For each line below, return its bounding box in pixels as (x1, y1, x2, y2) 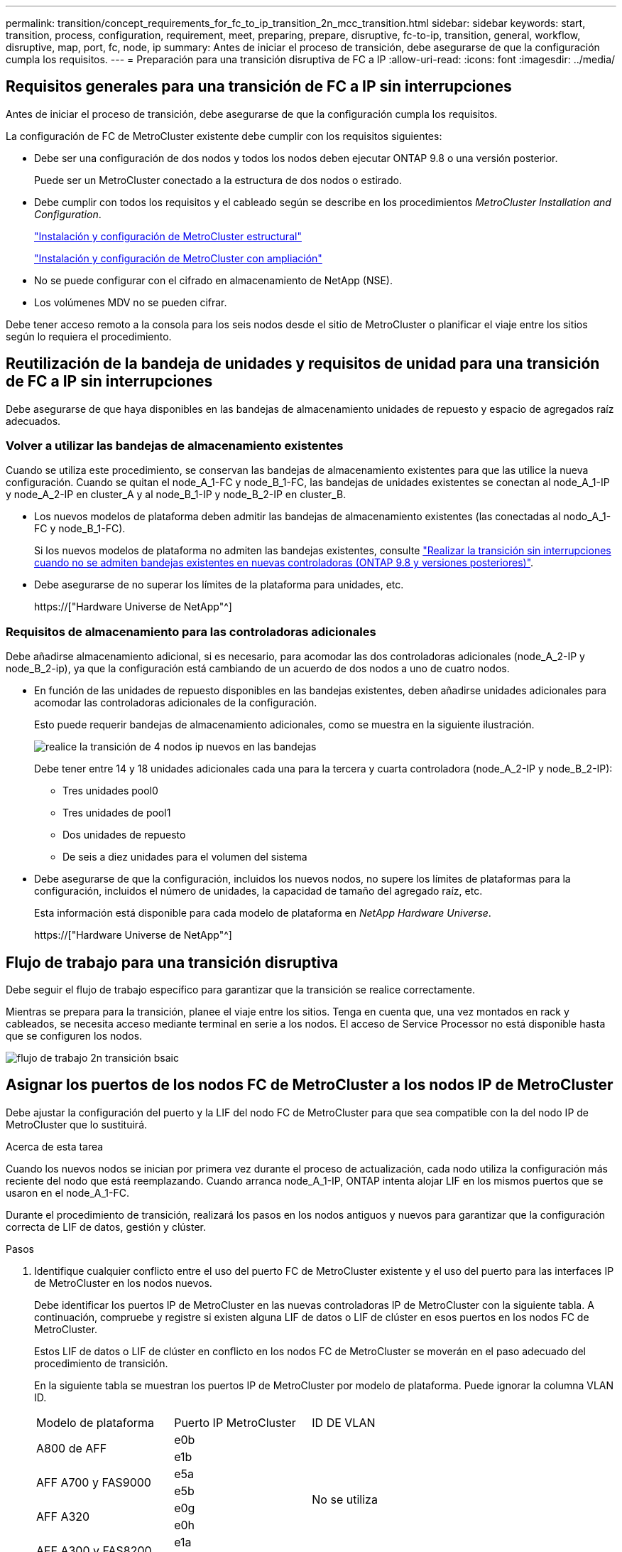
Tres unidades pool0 (62, 785, 158, 797)
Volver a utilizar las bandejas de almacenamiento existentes (6, 438, 344, 453)
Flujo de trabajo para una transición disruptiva (6, 953, 339, 971)
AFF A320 (36, 1509, 90, 1524)
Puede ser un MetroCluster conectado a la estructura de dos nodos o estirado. (34, 173, 402, 186)
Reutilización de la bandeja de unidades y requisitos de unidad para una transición (6, 355, 600, 373)
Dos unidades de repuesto (62, 829, 186, 841)
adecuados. (6, 414, 61, 427)
